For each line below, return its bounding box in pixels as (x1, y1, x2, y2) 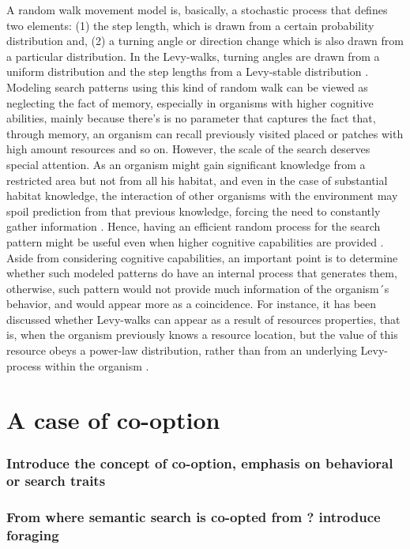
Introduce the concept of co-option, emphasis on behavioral (6, 453, 393, 472)
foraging (6, 525, 59, 545)
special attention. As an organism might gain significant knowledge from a (6, 156, 366, 172)
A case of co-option (6, 404, 220, 436)
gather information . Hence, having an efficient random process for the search (6, 218, 381, 235)
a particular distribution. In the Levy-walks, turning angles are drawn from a (6, 47, 380, 64)
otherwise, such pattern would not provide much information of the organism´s (6, 280, 389, 296)
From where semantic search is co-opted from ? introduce (6, 507, 381, 527)
